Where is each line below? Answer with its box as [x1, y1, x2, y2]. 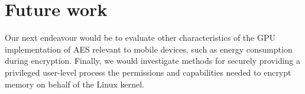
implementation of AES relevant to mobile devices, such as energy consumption [5, 43, 293, 55]
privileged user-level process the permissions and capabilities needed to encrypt [5, 66, 291, 78]
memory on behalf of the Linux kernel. [5, 77, 144, 90]
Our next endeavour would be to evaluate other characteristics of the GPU [5, 31, 275, 44]
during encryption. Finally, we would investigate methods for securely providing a [5, 54, 301, 67]
